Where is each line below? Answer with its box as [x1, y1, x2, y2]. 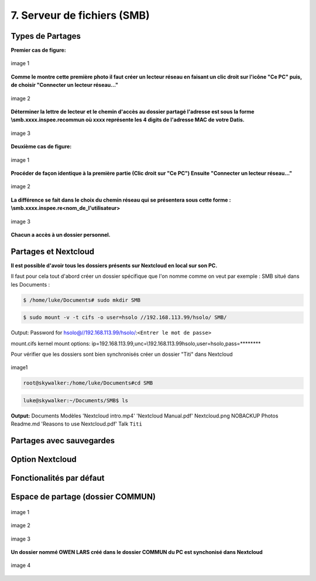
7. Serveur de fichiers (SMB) [11, 9, 150, 22]
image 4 [11, 562, 31, 569]
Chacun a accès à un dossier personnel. [11, 231, 111, 238]
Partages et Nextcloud [11, 246, 95, 256]
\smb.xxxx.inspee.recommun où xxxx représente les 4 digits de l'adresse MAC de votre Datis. [11, 116, 245, 123]
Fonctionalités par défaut [11, 473, 105, 483]
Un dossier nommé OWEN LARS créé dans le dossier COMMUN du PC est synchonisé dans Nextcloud [11, 548, 263, 555]
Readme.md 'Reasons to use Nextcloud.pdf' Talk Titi [11, 420, 143, 427]
